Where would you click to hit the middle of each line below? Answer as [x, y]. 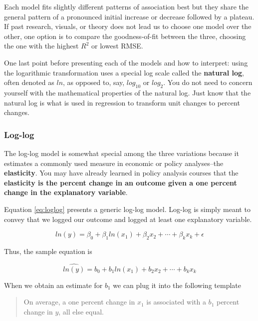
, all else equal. [81, 311]
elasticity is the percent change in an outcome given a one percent [121, 182]
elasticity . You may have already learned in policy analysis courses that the [121, 173]
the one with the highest [41, 46]
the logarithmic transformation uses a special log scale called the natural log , [124, 72]
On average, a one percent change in [79, 302]
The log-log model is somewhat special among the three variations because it [122, 153]
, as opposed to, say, [94, 82]
